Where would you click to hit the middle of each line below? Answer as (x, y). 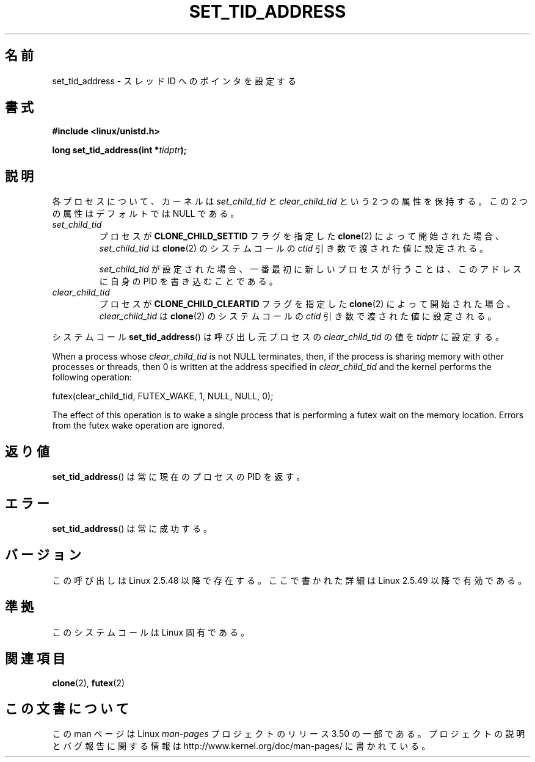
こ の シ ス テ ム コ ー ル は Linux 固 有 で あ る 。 (151, 632)
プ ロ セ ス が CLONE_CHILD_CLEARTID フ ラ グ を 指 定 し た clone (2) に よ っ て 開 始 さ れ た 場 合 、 (307, 304)
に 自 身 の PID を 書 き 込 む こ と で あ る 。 (188, 281)
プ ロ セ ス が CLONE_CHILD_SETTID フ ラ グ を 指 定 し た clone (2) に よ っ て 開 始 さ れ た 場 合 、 (301, 236)
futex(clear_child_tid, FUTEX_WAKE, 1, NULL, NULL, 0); (163, 396)
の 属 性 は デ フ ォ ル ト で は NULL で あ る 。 (146, 214)
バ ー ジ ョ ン (43, 555)
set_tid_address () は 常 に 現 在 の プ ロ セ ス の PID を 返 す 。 (179, 477)
